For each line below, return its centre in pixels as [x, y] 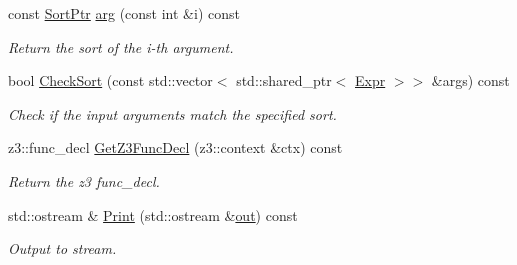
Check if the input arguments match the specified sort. [172, 113]
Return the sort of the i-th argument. [121, 46]
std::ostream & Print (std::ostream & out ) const [153, 214]
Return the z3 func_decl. [84, 180]
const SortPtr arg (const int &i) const [124, 13]
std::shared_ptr [284, 80]
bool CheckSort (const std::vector [110, 80]
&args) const [470, 80]
